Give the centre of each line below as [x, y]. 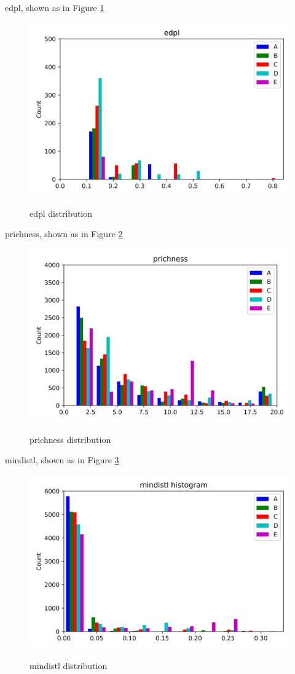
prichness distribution [70, 439]
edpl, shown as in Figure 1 [55, 7]
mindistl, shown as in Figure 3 [62, 460]
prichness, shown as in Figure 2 [64, 234]
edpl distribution [61, 213]
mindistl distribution [69, 665]
